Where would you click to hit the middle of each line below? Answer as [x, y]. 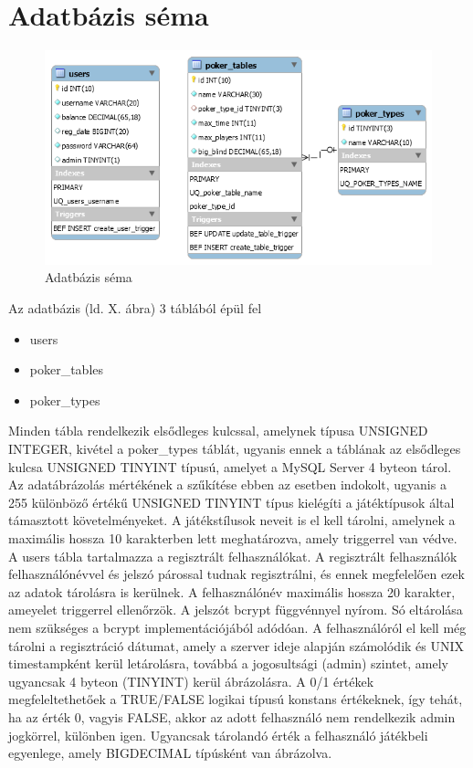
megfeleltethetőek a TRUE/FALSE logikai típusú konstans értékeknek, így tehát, [236, 699]
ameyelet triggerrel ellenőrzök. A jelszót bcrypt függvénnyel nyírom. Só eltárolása [236, 610]
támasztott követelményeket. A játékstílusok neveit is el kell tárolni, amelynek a [232, 520]
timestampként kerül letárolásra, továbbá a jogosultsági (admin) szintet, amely [228, 663]
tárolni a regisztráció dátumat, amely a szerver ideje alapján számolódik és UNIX [236, 645]
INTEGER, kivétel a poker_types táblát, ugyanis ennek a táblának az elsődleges [235, 449]
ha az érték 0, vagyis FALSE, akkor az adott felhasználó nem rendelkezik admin [232, 716]
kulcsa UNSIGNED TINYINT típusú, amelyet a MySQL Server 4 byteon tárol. [230, 466]
